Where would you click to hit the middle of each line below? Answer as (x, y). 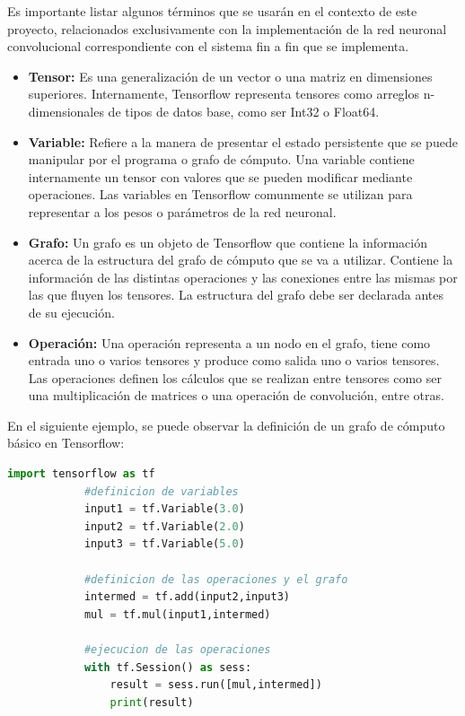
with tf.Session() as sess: (168, 667)
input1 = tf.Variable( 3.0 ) (164, 509)
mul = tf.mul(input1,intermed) (177, 614)
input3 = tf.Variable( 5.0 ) (164, 544)
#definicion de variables (161, 491)
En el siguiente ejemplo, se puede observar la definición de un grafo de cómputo (226, 425)
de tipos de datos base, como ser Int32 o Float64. (244, 111)
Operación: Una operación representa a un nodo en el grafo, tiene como (229, 342)
